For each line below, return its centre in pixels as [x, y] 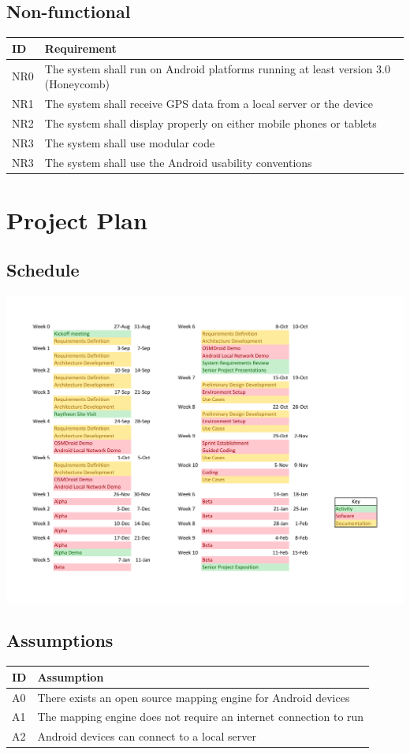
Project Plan [77, 219]
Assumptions [60, 640]
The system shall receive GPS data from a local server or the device [209, 103]
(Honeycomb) [77, 84]
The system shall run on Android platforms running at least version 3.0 [217, 68]
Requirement [80, 48]
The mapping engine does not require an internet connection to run [201, 717]
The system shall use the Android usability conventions [178, 162]
